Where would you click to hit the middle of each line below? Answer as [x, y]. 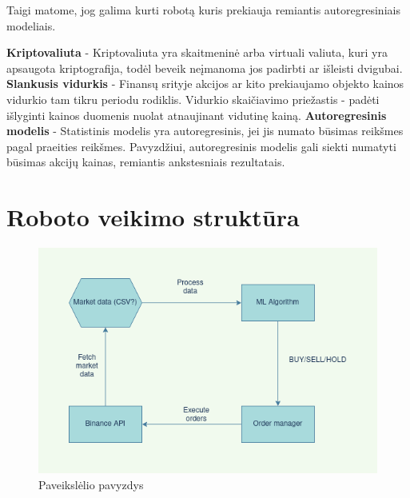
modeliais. [31, 25]
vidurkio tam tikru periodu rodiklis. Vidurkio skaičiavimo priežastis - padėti [193, 99]
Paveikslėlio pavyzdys [91, 484]
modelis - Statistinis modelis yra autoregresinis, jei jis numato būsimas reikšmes [205, 131]
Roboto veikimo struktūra [153, 217]
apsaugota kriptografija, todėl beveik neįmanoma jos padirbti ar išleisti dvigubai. [205, 68]
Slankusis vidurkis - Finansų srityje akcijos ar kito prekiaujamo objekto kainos [205, 84]
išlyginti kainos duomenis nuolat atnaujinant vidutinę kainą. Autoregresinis [197, 115]
